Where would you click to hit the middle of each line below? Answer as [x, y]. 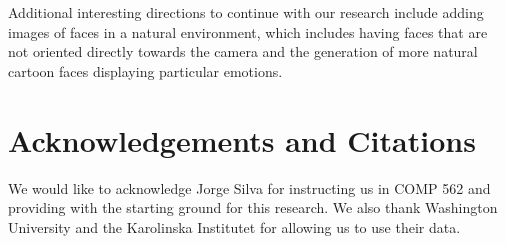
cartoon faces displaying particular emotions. [145, 70]
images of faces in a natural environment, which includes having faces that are [248, 31]
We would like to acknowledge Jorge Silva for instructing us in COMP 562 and [249, 187]
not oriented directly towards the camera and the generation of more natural [243, 51]
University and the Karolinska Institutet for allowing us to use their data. [234, 226]
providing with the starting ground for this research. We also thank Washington [253, 207]
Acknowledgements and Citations [242, 139]
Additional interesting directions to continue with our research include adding [246, 12]
